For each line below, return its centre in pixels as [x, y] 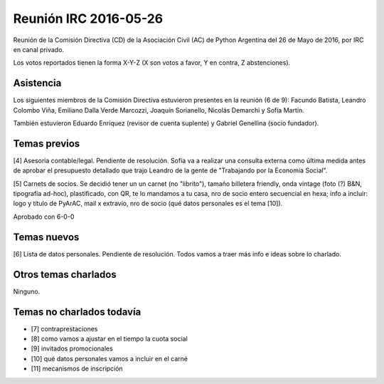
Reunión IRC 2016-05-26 [88, 19]
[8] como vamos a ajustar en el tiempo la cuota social [109, 338]
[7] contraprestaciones [64, 328]
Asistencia [37, 83]
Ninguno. [27, 291]
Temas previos [47, 144]
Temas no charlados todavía [77, 312]
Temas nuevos [46, 237]
